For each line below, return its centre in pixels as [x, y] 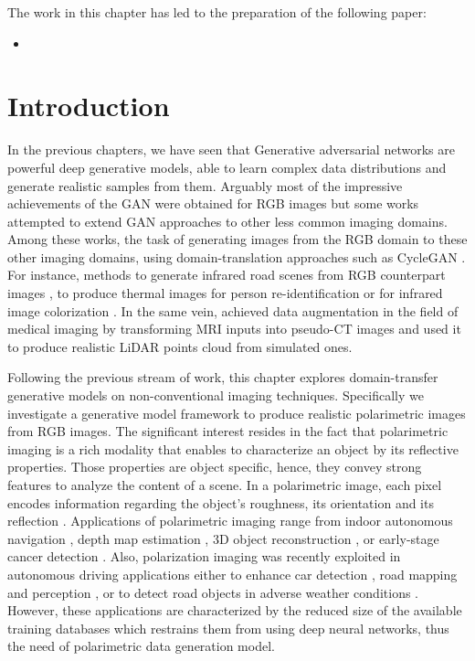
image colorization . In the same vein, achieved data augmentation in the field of [233, 310]
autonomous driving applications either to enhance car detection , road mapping [232, 574]
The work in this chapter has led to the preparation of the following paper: [217, 12]
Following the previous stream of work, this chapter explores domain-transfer [223, 377]
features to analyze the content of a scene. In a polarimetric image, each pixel [225, 485]
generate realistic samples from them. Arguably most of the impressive [205, 185]
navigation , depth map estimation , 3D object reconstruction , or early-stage [223, 538]
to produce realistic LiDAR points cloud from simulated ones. [180, 346]
